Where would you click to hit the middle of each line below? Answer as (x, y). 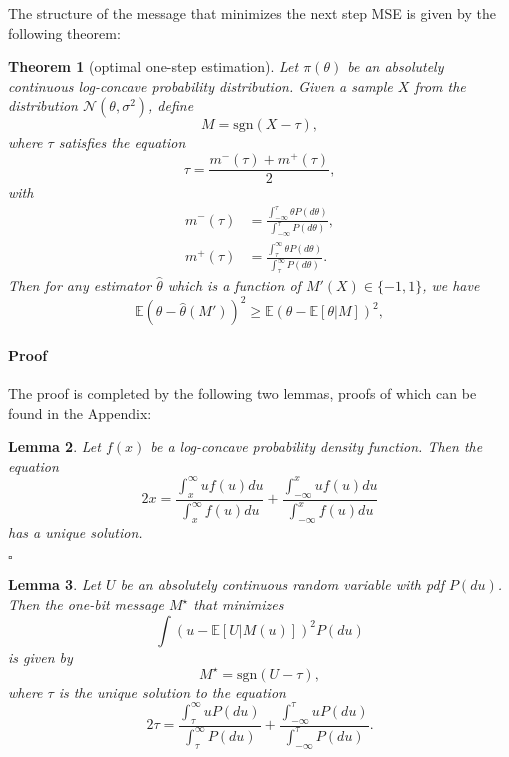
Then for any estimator (80, 285)
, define (171, 105)
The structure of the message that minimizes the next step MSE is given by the (252, 13)
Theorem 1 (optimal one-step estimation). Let (153, 66)
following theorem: (64, 32)
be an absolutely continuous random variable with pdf (282, 584)
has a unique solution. (75, 531)
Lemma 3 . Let (54, 584)
